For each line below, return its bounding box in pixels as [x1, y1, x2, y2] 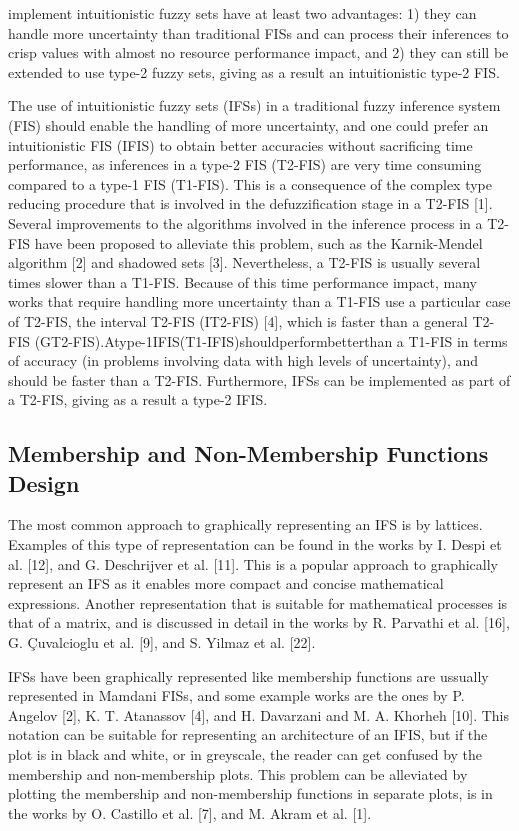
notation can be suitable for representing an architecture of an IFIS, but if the [8, 724, 488, 745]
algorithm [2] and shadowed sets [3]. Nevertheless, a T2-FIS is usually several [8, 252, 481, 273]
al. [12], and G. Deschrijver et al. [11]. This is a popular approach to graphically [8, 553, 498, 574]
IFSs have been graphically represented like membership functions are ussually [8, 665, 489, 686]
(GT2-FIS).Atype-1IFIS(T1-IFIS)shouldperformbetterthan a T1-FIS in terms [34, 330, 508, 351]
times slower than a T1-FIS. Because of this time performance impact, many [8, 271, 477, 292]
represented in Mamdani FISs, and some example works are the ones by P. [8, 685, 465, 706]
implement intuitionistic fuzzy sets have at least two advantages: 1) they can [8, 3, 477, 23]
